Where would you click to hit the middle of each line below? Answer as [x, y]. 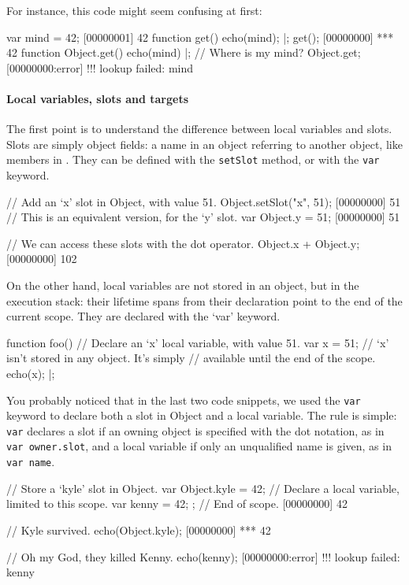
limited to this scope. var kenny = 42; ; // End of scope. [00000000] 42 [177, 504]
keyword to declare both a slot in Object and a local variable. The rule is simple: [202, 415]
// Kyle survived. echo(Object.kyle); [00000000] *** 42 [139, 529]
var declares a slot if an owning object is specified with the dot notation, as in [195, 430]
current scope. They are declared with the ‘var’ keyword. [143, 316]
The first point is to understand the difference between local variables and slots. [199, 129]
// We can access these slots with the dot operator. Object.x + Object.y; [183, 243]
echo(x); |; [31, 373]
